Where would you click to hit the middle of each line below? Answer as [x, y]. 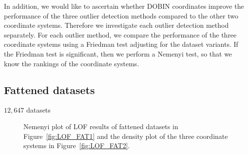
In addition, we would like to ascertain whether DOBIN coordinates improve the [124, 6]
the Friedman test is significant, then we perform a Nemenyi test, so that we [118, 53]
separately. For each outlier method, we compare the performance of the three [120, 34]
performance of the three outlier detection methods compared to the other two [121, 15]
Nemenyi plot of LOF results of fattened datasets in [101, 126]
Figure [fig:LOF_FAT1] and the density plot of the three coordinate [126, 136]
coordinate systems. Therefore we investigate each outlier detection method [116, 25]
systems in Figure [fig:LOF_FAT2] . [77, 145]
